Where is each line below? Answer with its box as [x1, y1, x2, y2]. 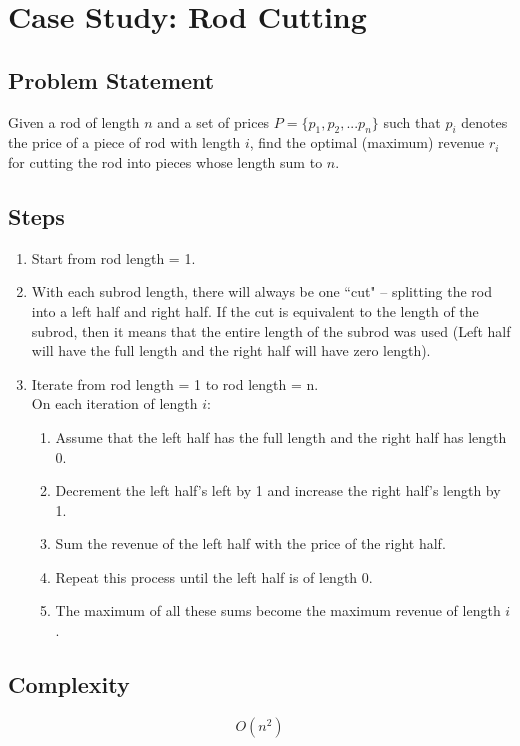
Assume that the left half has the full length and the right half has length [55, 426, 507, 447]
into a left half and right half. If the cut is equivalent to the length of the [31, 300, 479, 321]
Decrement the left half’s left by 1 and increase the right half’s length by [55, 480, 501, 501]
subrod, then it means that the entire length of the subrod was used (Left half [31, 320, 511, 341]
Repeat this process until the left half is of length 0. [55, 566, 373, 587]
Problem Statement [8, 64, 215, 95]
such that [383, 111, 441, 132]
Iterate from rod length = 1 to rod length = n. [31, 373, 319, 394]
